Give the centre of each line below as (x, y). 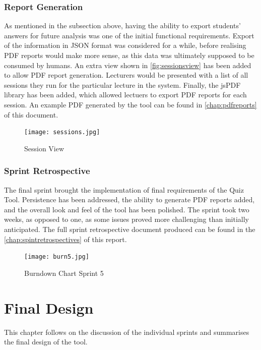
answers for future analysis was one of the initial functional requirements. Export (129, 35)
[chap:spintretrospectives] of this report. (66, 239)
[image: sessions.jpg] (62, 132)
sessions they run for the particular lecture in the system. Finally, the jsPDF (122, 84)
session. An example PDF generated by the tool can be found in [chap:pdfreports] (130, 104)
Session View (44, 148)
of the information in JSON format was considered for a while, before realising (125, 45)
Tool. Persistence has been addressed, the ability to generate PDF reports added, (129, 199)
